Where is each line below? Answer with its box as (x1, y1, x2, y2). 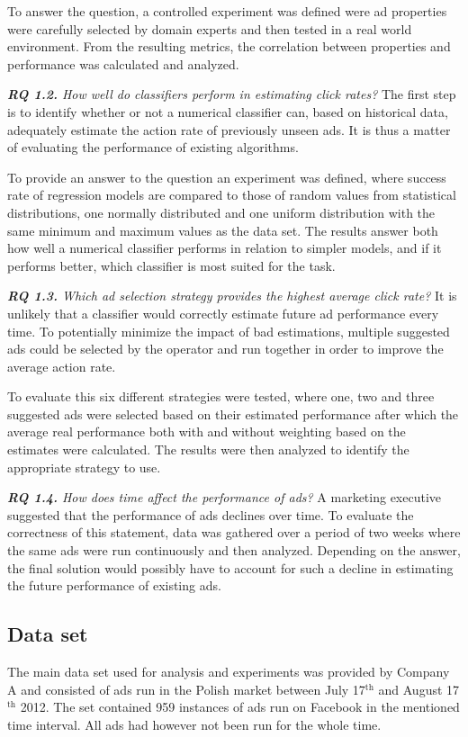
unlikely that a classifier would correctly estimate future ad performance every (7, 303, 439, 322)
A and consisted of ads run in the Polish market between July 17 (7, 679, 365, 698)
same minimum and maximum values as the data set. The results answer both (7, 220, 438, 239)
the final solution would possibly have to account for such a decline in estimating (7, 558, 454, 577)
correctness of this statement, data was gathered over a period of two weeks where (7, 523, 461, 542)
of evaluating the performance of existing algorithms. (7, 138, 299, 157)
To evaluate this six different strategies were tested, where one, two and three (7, 387, 435, 406)
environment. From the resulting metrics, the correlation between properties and (7, 37, 451, 56)
